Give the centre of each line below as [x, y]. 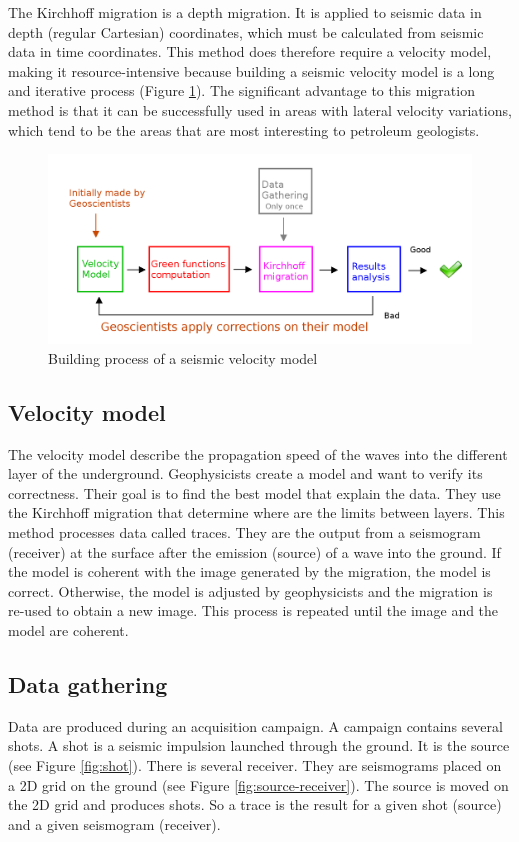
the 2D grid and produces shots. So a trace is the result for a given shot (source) [255, 804]
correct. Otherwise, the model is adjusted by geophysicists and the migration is [250, 590]
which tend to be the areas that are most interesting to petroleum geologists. [244, 129]
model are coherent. [68, 629]
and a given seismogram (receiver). [114, 823]
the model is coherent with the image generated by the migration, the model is [249, 571]
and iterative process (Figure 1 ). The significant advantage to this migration [241, 90]
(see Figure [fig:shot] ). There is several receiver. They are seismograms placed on [255, 764]
